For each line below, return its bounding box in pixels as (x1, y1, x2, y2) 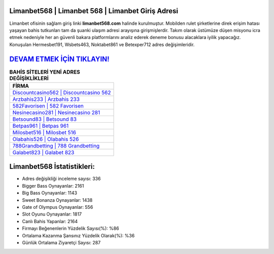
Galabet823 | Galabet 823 (12, 149, 75, 156)
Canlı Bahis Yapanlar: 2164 (22, 218, 78, 224)
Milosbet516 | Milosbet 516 (12, 129, 76, 136)
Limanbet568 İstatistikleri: (9, 162, 95, 171)
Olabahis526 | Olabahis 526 (12, 135, 79, 142)
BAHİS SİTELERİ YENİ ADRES (9, 68, 81, 76)
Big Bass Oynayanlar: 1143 (22, 190, 77, 196)
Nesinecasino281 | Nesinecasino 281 (12, 109, 100, 116)
